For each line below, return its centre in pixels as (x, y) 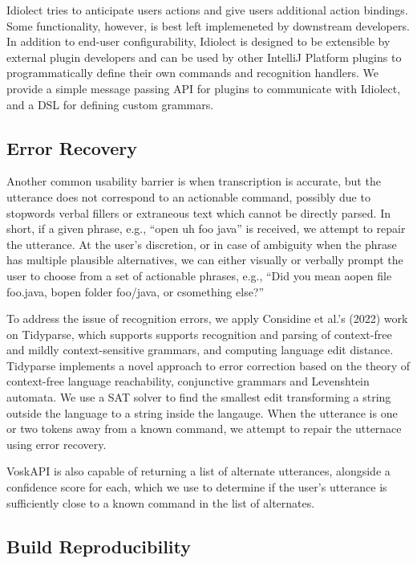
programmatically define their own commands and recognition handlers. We (192, 73)
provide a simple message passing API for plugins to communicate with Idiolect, (204, 88)
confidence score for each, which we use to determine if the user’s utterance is (197, 487)
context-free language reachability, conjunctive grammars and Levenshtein (188, 381)
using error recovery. (57, 444)
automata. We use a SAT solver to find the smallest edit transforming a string (199, 397)
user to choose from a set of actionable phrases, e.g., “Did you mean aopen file (199, 275)
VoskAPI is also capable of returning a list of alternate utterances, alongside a (198, 471)
